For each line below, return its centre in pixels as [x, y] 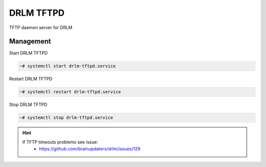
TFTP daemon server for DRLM [41, 28]
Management [30, 42]
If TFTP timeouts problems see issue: [60, 142]
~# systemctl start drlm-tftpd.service [67, 66]
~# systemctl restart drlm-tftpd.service [70, 92]
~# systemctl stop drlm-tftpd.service [66, 118]
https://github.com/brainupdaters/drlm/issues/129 [90, 149]
